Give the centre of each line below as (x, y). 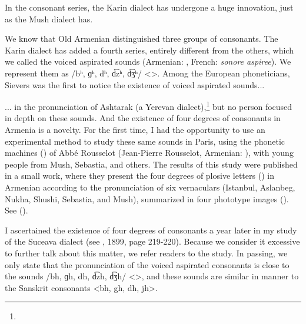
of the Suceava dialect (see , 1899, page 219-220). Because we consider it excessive (152, 241)
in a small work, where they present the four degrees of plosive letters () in (139, 176)
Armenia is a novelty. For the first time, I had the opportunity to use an (135, 129)
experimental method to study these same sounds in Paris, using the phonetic (145, 141)
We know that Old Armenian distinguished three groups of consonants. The (142, 39)
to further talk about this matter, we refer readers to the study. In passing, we (146, 253)
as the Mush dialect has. (49, 19)
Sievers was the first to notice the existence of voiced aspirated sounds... (135, 84)
